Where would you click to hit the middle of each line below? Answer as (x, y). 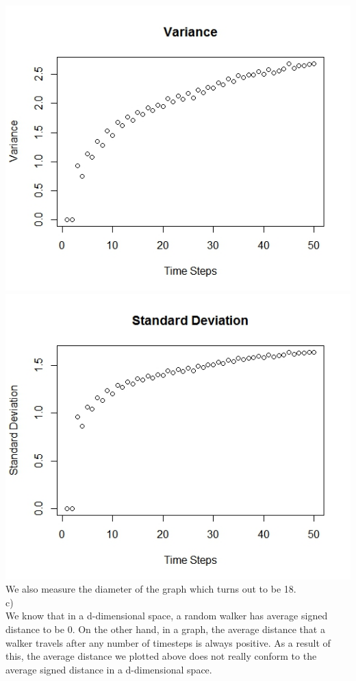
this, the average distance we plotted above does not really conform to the (161, 656)
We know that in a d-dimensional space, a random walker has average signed (167, 616)
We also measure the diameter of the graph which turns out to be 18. (151, 589)
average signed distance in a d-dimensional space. (109, 669)
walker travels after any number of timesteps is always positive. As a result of (168, 642)
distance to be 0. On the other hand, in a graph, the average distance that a (165, 629)
